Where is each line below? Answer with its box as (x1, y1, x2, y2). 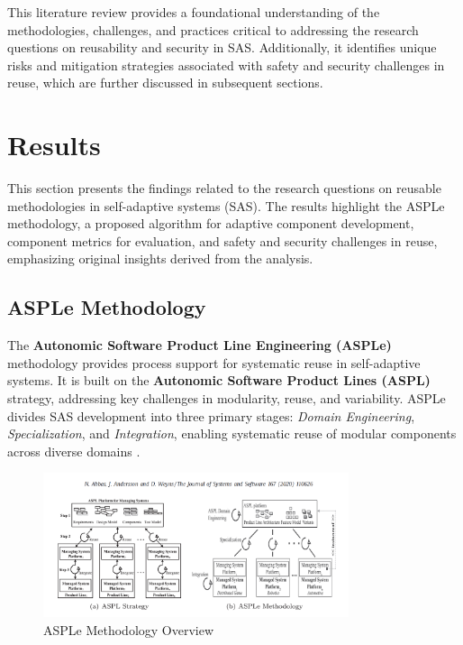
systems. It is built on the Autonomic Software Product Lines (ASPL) (7, 371, 431, 390)
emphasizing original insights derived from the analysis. (7, 249, 313, 268)
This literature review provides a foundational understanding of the (7, 3, 380, 21)
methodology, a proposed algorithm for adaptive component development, (7, 214, 414, 233)
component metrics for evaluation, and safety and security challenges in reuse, (7, 231, 438, 250)
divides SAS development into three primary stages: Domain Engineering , (7, 406, 415, 425)
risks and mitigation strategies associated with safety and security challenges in (7, 55, 445, 74)
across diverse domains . (7, 441, 141, 460)
